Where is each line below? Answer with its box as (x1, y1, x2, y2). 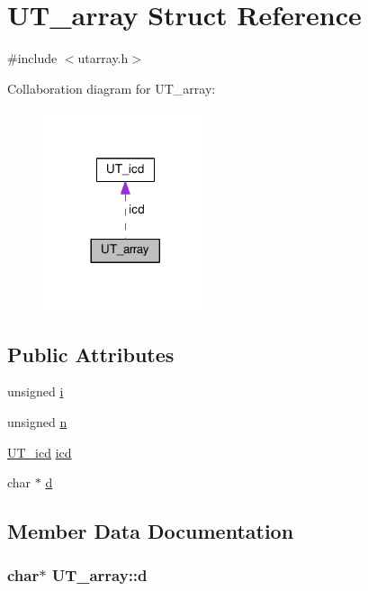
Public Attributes (7, 340, 175, 368)
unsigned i (7, 382, 64, 401)
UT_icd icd (7, 442, 72, 461)
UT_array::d (51, 564, 148, 586)
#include (7, 49, 58, 68)
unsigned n (7, 412, 67, 431)
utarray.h (77, 49, 129, 68)
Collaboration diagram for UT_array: (7, 78, 216, 97)
